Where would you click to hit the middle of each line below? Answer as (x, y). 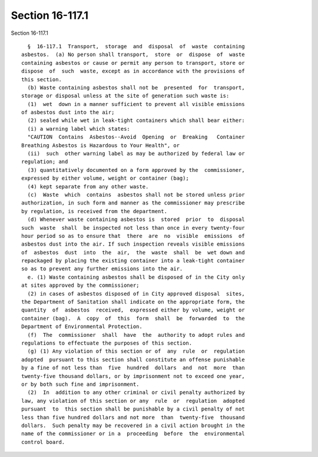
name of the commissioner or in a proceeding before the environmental (133, 434)
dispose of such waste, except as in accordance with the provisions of (133, 71)
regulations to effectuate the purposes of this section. (107, 343)
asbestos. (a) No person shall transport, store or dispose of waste (133, 55)
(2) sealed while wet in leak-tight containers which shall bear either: (136, 120)
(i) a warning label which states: (79, 129)
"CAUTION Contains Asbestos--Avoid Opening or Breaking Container (136, 137)
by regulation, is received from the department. (95, 211)
